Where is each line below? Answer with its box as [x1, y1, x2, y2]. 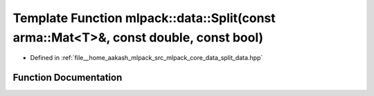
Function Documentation [12, 72, 123, 84]
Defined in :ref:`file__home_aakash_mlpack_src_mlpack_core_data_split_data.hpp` [30, 54, 263, 62]
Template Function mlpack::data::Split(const [12, 10, 276, 26]
